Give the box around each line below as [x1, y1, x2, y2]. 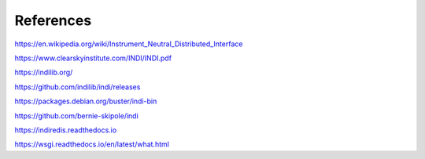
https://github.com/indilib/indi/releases [14, 82, 141, 92]
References [14, 12, 92, 29]
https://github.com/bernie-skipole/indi [14, 110, 139, 121]
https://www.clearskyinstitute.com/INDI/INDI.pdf [14, 53, 172, 63]
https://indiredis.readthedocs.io [14, 125, 117, 135]
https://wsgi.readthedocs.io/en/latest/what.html [14, 139, 169, 149]
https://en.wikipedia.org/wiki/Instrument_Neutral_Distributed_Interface [14, 39, 243, 49]
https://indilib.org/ [14, 67, 73, 78]
